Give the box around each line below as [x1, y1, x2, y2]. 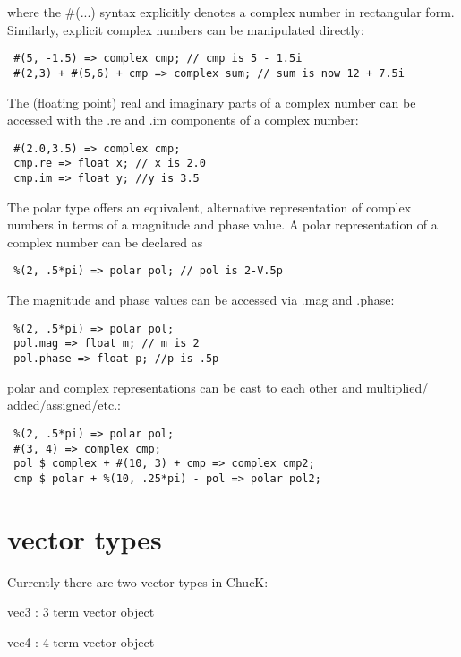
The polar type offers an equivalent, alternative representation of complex [7, 197, 412, 216]
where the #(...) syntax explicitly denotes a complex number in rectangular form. [7, 3, 455, 21]
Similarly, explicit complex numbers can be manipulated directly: [7, 20, 364, 39]
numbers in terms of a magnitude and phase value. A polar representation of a [7, 215, 438, 234]
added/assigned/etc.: [7, 395, 121, 414]
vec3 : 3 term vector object [7, 602, 155, 621]
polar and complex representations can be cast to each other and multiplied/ [7, 377, 429, 396]
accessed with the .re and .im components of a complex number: [7, 110, 359, 129]
